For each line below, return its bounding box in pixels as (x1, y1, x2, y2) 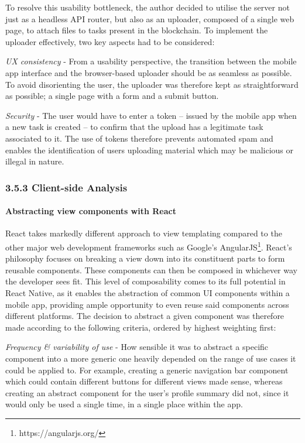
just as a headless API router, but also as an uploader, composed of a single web (5, 12, 294, 25)
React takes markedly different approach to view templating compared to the (5, 227, 282, 239)
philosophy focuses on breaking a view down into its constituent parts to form (5, 252, 285, 265)
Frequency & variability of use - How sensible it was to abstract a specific (5, 341, 269, 353)
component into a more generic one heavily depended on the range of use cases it (5, 352, 296, 364)
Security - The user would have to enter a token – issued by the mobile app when (5, 109, 297, 121)
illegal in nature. (5, 155, 64, 167)
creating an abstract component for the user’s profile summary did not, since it (5, 386, 289, 399)
